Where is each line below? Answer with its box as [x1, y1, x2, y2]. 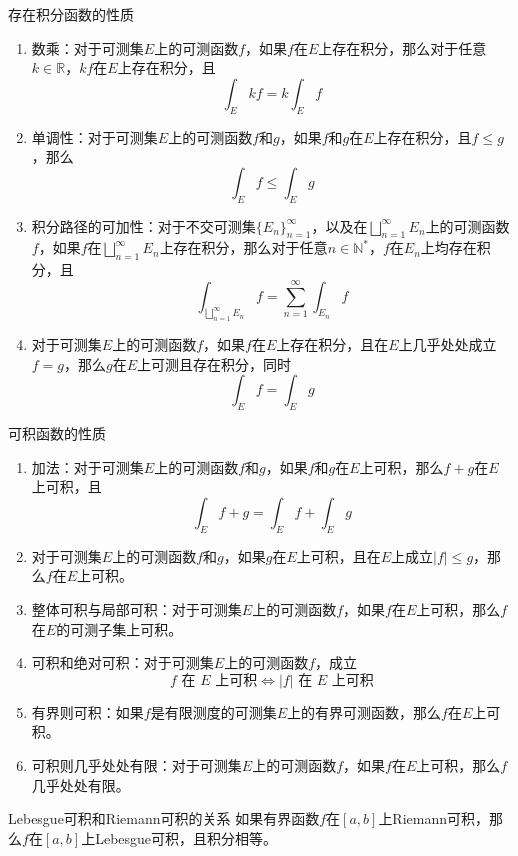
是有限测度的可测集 [150, 701, 277, 722]
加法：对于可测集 [31, 456, 144, 477]
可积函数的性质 [8, 423, 106, 444]
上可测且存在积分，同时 [137, 353, 292, 374]
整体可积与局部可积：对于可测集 [31, 599, 242, 620]
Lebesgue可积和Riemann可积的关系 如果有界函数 [8, 808, 320, 829]
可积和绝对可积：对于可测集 [31, 652, 214, 673]
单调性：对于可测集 [31, 126, 158, 147]
